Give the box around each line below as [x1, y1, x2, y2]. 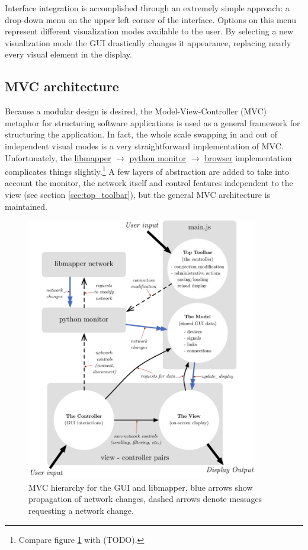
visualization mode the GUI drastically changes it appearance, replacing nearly [5, 36, 291, 49]
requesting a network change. [28, 504, 134, 517]
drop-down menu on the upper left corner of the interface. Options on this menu [5, 13, 296, 25]
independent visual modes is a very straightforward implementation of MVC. [5, 139, 284, 152]
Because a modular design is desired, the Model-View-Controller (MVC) [5, 105, 267, 117]
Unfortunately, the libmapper [5, 151, 111, 164]
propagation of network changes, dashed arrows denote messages [28, 493, 262, 505]
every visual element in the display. [5, 48, 132, 60]
